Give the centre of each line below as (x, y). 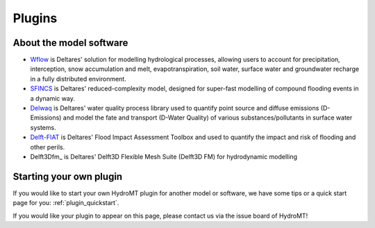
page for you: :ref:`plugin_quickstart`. (66, 203)
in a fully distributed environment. (78, 79)
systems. (43, 127)
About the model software (70, 43)
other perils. (48, 147)
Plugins (35, 18)
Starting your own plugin (68, 176)
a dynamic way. (53, 98)
